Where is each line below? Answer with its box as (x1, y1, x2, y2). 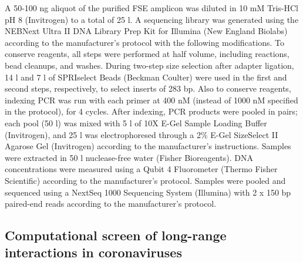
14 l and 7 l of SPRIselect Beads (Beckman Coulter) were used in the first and (5, 70, 287, 83)
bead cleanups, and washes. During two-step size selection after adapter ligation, (5, 59, 294, 71)
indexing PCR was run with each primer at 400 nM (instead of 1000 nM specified (5, 93, 298, 106)
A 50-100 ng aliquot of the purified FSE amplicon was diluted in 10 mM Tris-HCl (5, 2, 298, 14)
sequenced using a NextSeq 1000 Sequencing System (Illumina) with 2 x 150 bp (5, 186, 291, 198)
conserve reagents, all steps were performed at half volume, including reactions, (5, 48, 289, 60)
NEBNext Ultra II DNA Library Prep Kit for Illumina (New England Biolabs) (5, 25, 288, 37)
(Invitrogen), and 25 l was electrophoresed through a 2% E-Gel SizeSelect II (5, 128, 278, 140)
